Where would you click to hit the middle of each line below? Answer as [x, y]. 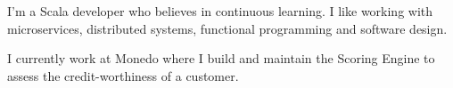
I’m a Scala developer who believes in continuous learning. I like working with [220, 11]
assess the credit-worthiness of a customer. [123, 75]
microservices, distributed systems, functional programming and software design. [227, 28]
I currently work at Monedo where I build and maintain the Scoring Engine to [221, 58]
